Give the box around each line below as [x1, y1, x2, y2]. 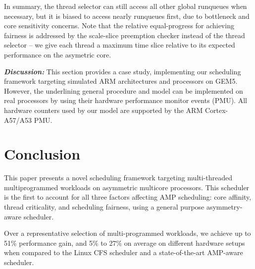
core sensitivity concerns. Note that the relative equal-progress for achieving [4, 20, 234, 31]
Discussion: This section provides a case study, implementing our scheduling [4, 66, 241, 76]
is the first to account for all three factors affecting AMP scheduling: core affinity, [4, 192, 252, 202]
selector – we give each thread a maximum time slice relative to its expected [4, 40, 235, 50]
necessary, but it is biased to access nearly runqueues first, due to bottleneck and [4, 10, 250, 21]
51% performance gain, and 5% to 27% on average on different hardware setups [4, 237, 245, 248]
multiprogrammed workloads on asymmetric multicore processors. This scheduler [4, 182, 250, 192]
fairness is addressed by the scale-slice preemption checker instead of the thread [4, 30, 245, 40]
